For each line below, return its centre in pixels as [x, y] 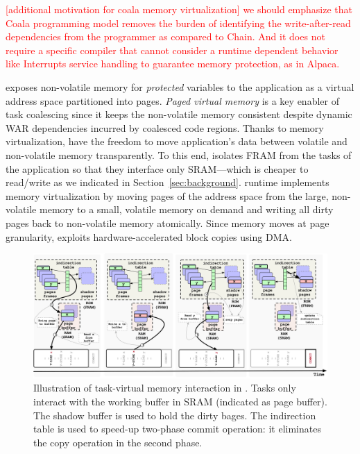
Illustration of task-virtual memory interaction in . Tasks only [165, 388]
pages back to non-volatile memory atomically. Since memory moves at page [168, 222]
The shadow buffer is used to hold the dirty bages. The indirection [175, 415]
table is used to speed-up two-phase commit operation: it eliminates [177, 429]
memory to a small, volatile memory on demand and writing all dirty [186, 209]
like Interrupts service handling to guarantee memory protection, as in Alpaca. [173, 64]
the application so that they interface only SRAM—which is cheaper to [157, 168]
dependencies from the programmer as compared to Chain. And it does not [165, 36]
